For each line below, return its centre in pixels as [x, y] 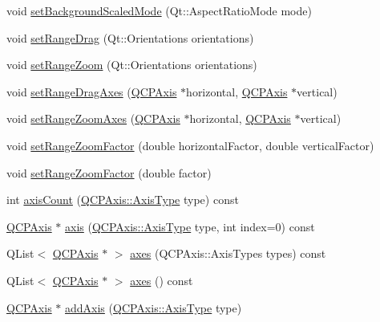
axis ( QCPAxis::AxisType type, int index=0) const [190, 226]
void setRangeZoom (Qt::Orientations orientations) [132, 65]
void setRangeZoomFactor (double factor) [109, 172]
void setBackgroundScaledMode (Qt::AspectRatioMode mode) [159, 10]
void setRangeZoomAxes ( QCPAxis [93, 118]
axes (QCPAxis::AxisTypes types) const [228, 253]
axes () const [162, 280]
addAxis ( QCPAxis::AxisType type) [154, 307]
